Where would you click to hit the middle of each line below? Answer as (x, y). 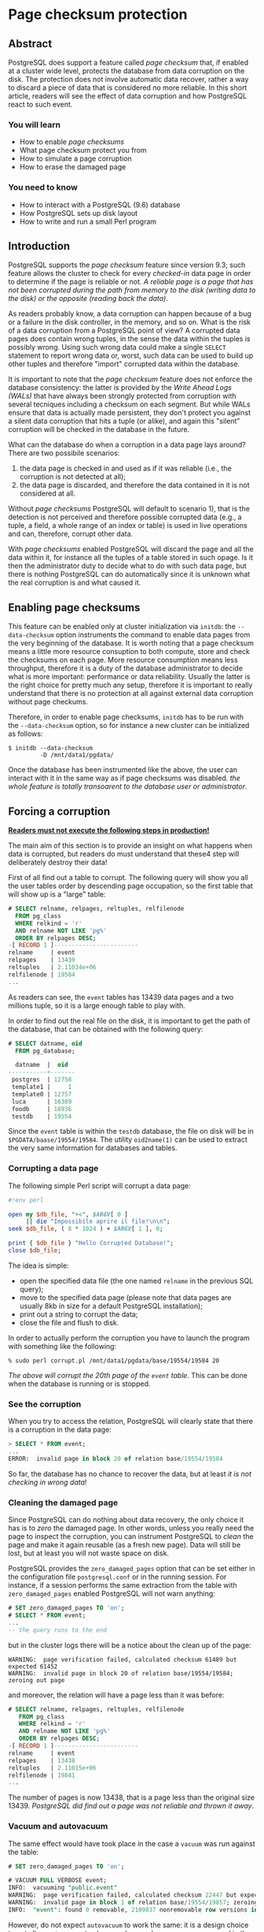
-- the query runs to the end (58, 1630)
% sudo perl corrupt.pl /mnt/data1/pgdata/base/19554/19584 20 (114, 1361)
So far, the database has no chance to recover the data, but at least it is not (130, 1473)
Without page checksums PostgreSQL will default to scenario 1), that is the (129, 509)
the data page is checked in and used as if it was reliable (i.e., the (125, 468)
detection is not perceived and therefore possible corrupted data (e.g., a (125, 517)
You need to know (43, 188)
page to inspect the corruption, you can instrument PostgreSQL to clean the (131, 1536)
